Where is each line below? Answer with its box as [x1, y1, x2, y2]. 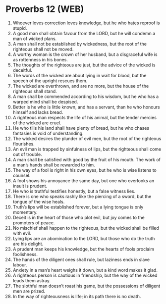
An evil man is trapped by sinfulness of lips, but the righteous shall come [12, 146, 162, 152]
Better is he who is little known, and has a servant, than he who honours [12, 104, 160, 110]
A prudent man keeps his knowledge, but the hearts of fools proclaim [12, 246, 155, 252]
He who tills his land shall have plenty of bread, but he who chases [12, 125, 150, 131]
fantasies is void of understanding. [12, 130, 84, 136]
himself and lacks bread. [12, 109, 63, 115]
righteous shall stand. [12, 88, 57, 94]
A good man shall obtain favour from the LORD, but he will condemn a [12, 30, 156, 36]
